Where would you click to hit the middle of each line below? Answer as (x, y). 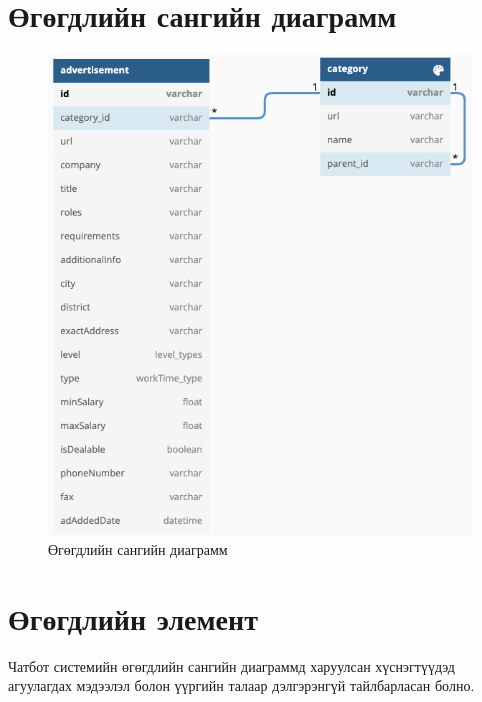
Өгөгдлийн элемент (133, 617)
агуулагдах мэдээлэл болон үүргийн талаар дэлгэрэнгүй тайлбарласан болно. (241, 685)
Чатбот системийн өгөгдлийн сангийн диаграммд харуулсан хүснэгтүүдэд (231, 665)
